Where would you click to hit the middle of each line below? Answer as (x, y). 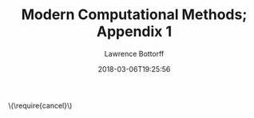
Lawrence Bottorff (134, 53)
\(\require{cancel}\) (40, 105)
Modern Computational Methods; (134, 15)
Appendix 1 (134, 31)
